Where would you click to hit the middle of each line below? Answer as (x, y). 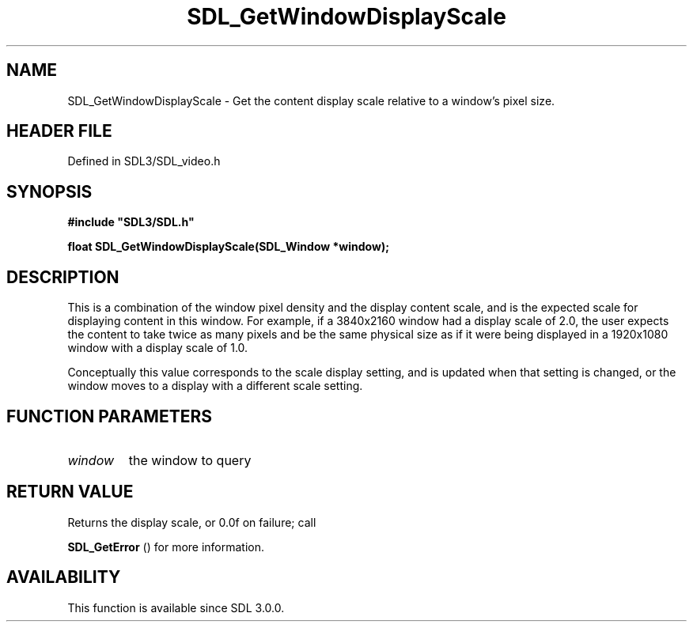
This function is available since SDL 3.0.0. (176, 607)
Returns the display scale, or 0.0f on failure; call (192, 522)
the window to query (190, 460)
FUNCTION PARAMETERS (109, 416)
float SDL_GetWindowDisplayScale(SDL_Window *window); (228, 247)
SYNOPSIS (49, 191)
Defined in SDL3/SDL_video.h (144, 161)
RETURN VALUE (70, 492)
